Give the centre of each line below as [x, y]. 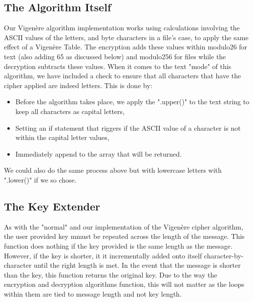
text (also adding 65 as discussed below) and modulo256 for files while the [115, 56]
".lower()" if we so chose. [40, 179]
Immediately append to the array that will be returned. [98, 153]
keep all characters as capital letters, [70, 111]
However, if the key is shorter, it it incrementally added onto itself [103, 255]
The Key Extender [52, 206]
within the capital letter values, [62, 137]
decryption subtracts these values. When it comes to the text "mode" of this [118, 66]
